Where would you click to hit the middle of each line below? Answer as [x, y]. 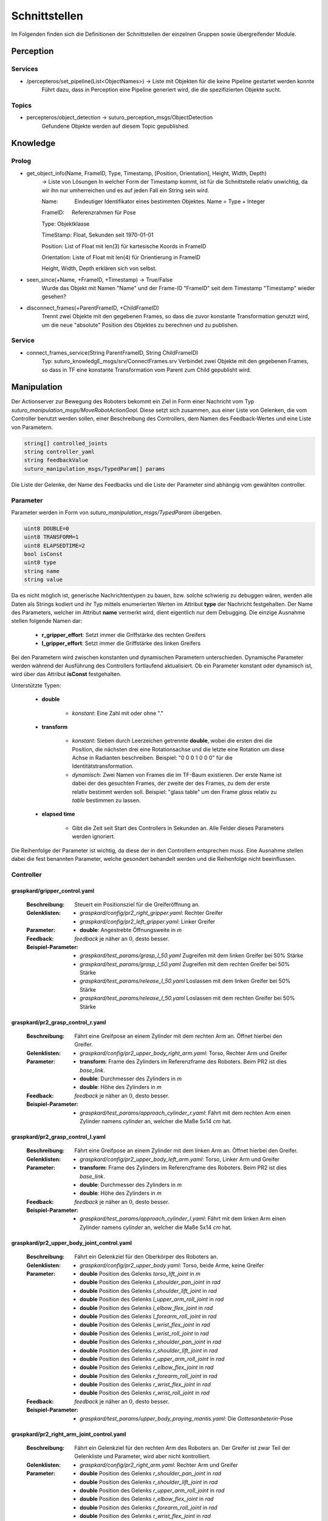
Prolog [21, 161]
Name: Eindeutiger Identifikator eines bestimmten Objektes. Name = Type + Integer [153, 201]
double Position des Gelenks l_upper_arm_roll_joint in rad [152, 1300]
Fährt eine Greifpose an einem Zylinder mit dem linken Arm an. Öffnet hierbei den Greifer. [186, 1150]
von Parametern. [32, 427]
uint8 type [40, 562]
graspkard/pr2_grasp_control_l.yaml [59, 1136]
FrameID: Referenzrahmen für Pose [89, 212]
